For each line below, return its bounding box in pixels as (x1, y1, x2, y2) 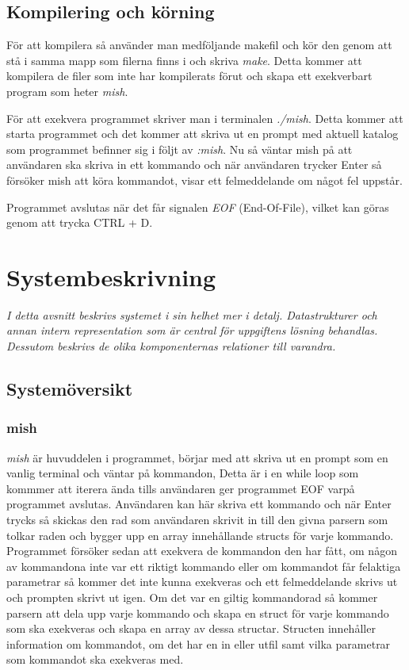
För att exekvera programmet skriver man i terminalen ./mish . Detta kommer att (6, 109, 403, 126)
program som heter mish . (6, 82, 128, 99)
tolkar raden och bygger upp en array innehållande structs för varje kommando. (6, 526, 394, 543)
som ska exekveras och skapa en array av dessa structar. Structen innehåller (6, 620, 376, 637)
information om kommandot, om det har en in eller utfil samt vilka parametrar (6, 635, 391, 652)
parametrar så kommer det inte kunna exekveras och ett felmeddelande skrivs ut (6, 573, 398, 590)
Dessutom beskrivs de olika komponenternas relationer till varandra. (6, 338, 336, 354)
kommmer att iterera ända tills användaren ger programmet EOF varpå (6, 480, 355, 496)
